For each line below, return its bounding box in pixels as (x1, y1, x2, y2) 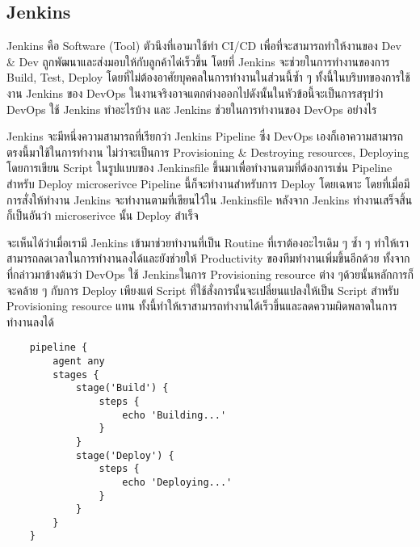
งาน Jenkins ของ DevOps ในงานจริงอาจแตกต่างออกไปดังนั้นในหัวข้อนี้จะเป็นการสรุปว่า (6, 84, 384, 101)
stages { (52, 368, 99, 381)
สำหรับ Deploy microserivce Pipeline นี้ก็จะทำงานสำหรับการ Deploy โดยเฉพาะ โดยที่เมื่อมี (6, 175, 410, 191)
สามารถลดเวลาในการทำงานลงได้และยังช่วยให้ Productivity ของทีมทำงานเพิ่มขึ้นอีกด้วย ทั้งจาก (6, 250, 410, 267)
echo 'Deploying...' (122, 476, 233, 488)
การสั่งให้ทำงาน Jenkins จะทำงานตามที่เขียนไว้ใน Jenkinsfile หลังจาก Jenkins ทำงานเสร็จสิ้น (6, 191, 413, 208)
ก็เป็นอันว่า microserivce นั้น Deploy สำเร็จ (6, 207, 199, 224)
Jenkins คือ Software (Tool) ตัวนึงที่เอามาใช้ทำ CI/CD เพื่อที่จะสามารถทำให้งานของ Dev (6, 37, 401, 54)
